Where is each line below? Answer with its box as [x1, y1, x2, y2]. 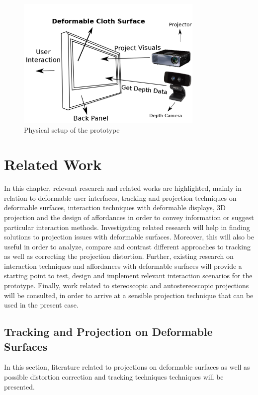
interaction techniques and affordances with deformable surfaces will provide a [4, 260, 242, 271]
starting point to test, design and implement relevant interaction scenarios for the [4, 270, 253, 281]
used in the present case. [4, 300, 79, 310]
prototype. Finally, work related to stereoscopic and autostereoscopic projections [4, 280, 249, 291]
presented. [4, 381, 35, 392]
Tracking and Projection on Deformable [4, 324, 213, 339]
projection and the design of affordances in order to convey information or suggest [4, 212, 254, 222]
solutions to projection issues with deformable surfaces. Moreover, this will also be [4, 232, 254, 242]
